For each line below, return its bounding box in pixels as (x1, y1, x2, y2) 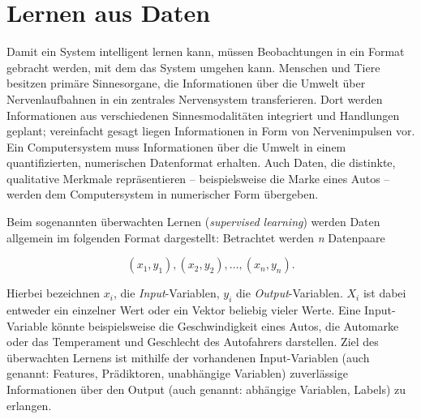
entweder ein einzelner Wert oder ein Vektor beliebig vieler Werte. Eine (6, 301, 361, 319)
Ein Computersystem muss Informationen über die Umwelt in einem (6, 138, 346, 155)
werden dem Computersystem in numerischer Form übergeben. (6, 186, 319, 203)
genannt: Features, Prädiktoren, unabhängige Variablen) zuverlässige (6, 365, 348, 382)
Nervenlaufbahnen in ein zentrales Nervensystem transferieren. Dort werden (6, 90, 383, 107)
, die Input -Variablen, (114, 284, 220, 301)
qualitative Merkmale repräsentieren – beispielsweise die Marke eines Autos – (6, 169, 390, 186)
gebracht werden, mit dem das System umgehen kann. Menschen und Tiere (6, 58, 380, 75)
